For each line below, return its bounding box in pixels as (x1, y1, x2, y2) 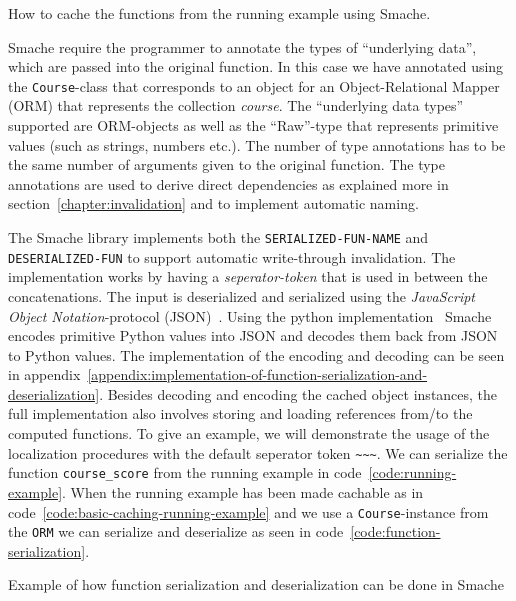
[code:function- (350, 521, 441, 542)
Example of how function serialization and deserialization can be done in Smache (8, 574, 504, 595)
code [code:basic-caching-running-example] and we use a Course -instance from (8, 501, 489, 522)
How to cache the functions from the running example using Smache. (8, 3, 431, 23)
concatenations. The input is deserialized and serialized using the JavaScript (8, 285, 475, 306)
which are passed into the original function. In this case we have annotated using (8, 56, 504, 77)
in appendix (8, 364, 81, 385)
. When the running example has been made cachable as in (62, 481, 424, 502)
